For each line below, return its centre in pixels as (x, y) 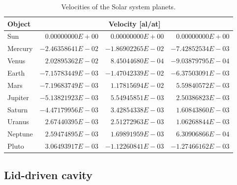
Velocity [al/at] (134, 23)
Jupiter (18, 97)
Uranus (18, 121)
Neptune (20, 134)
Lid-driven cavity (48, 174)
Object (19, 23)
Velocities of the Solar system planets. (118, 6)
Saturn (18, 109)
